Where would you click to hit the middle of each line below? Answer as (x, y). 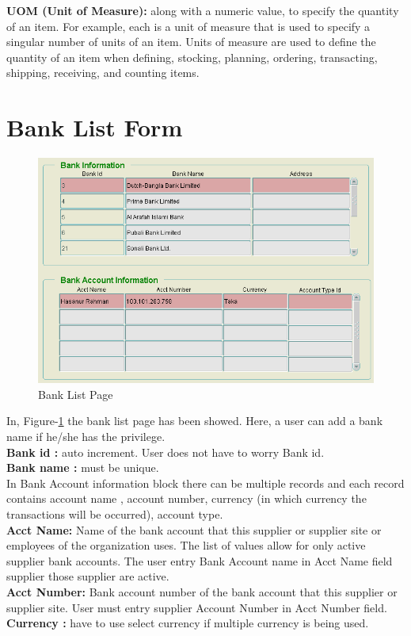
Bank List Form (95, 127)
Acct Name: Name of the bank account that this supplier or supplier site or (194, 529)
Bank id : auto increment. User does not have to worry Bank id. (166, 452)
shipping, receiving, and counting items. (103, 73)
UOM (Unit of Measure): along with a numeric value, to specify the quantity (203, 10)
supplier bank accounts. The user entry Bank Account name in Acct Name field (200, 560)
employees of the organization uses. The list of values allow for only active (186, 545)
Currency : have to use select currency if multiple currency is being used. (188, 623)
